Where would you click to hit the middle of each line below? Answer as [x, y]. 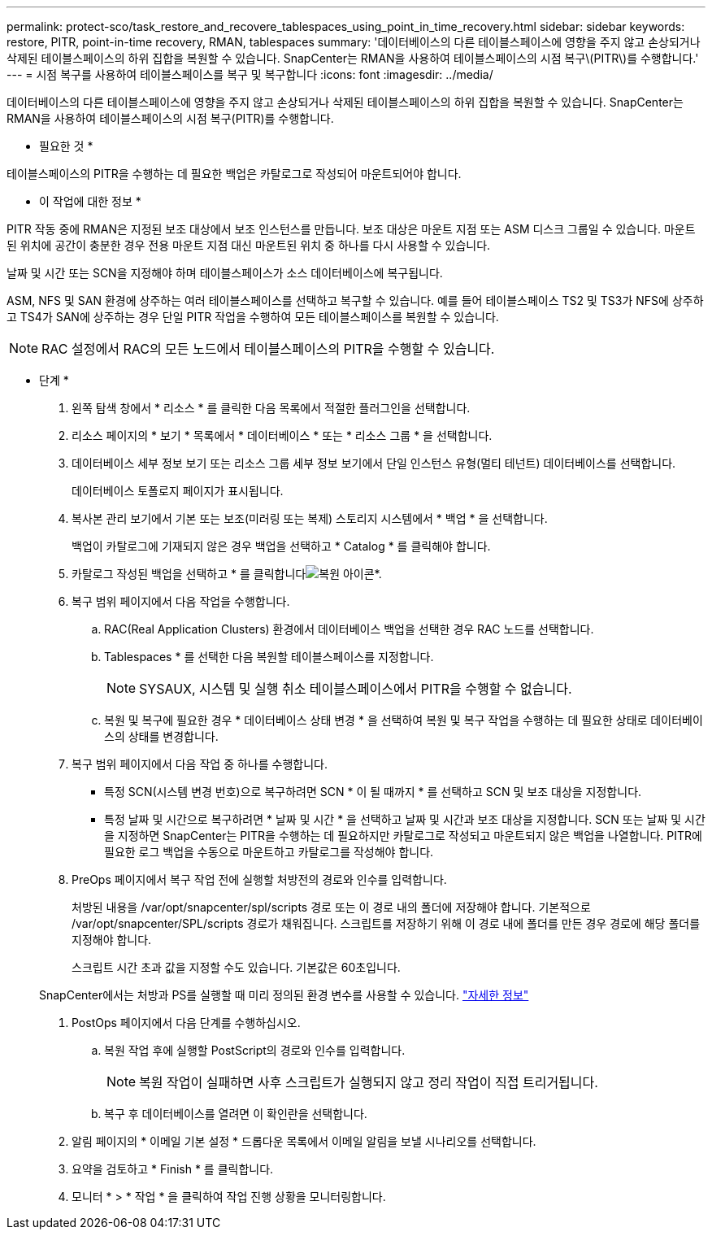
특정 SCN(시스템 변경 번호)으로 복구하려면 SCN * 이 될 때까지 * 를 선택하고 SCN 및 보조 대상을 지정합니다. [373, 792]
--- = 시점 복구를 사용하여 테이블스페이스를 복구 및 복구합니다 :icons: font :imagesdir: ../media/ [250, 74]
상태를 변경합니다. [173, 736]
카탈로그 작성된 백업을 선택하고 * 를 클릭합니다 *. [227, 574]
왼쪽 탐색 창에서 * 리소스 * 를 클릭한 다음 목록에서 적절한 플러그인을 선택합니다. [271, 408]
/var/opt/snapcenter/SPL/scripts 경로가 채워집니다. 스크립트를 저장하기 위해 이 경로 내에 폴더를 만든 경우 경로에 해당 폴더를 [386, 923]
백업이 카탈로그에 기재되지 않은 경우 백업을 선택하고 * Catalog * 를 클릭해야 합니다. [281, 546]
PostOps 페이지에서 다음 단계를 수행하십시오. [186, 1023]
